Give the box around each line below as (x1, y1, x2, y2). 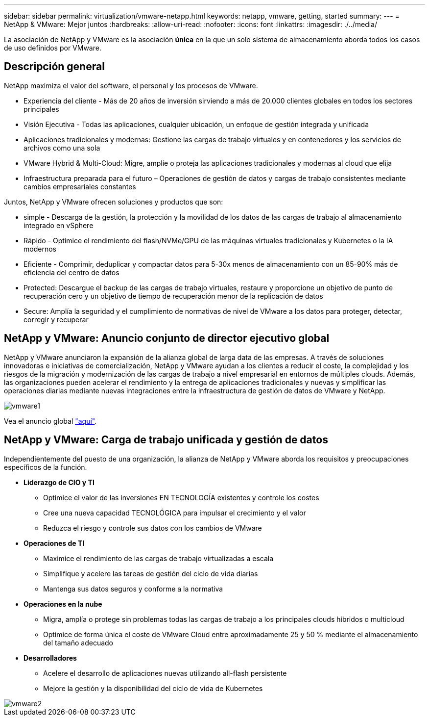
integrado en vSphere (24, 221, 94, 230)
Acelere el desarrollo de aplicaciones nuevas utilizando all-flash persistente (43, 669, 287, 677)
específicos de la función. (4, 463, 87, 471)
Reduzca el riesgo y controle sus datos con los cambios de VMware (43, 523, 262, 532)
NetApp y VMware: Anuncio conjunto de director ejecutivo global (4, 332, 330, 345)
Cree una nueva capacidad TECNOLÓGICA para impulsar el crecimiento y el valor (43, 508, 306, 517)
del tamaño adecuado (43, 638, 114, 647)
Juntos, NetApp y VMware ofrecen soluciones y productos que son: (4, 197, 223, 206)
